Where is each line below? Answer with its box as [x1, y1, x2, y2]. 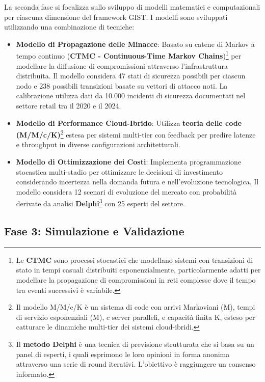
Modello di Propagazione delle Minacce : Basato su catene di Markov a [16, 38, 255, 49]
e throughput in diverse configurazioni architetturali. [16, 139, 180, 150]
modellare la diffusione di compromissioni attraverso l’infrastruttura [16, 60, 228, 71]
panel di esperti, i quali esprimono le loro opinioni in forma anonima [16, 348, 230, 359]
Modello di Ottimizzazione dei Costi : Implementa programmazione [16, 156, 242, 167]
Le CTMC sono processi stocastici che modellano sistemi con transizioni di [16, 254, 253, 265]
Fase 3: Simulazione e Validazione [4, 223, 184, 239]
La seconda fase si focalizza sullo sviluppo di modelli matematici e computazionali [4, 2, 260, 12]
